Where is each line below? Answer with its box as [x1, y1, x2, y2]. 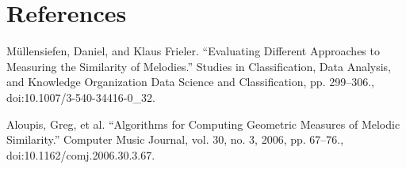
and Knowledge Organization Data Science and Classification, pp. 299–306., [6, 73, 374, 90]
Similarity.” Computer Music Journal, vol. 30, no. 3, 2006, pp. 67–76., [6, 131, 344, 148]
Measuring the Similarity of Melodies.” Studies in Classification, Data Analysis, [6, 58, 392, 74]
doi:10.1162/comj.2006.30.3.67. [6, 146, 155, 163]
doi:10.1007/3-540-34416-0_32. [6, 88, 155, 105]
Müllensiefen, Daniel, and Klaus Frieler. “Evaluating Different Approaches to [6, 43, 380, 59]
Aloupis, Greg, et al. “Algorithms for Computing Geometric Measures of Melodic [6, 115, 400, 132]
